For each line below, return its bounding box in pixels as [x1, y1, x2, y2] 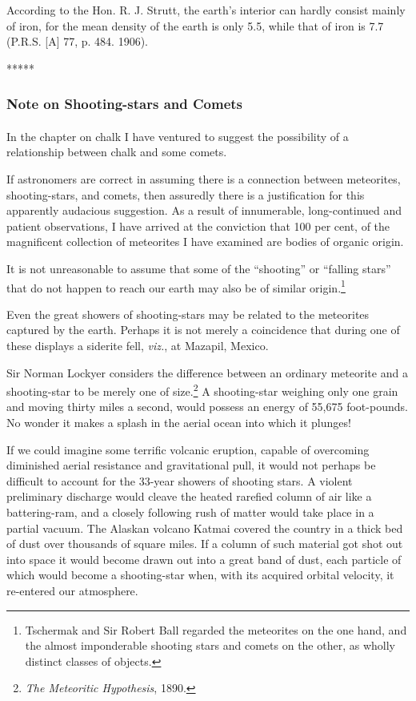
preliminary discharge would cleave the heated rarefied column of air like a [6, 488, 372, 505]
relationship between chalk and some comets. [6, 143, 227, 160]
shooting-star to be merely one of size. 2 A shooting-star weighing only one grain [6, 381, 398, 399]
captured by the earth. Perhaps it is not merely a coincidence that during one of [6, 321, 400, 338]
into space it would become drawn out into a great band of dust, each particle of [6, 550, 402, 567]
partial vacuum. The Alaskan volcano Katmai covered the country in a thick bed [6, 519, 403, 536]
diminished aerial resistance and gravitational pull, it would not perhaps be [6, 457, 376, 473]
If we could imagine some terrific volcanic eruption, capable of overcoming [6, 441, 370, 457]
